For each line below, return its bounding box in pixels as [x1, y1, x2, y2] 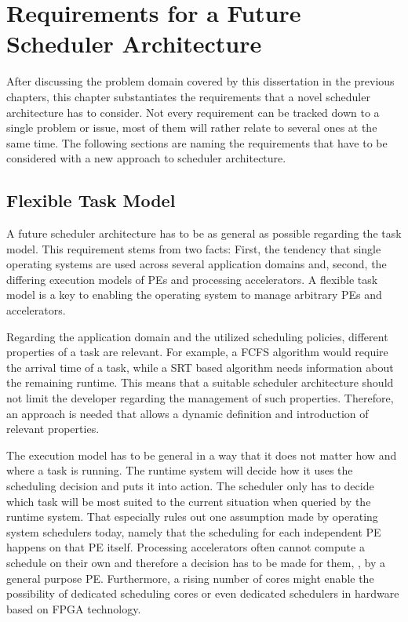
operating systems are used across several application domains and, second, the [6, 256, 387, 272]
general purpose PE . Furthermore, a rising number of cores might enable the [6, 569, 374, 586]
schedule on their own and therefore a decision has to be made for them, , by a [6, 554, 385, 570]
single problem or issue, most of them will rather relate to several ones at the [6, 119, 377, 136]
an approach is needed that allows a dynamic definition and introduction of [6, 405, 369, 421]
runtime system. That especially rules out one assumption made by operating [6, 508, 378, 525]
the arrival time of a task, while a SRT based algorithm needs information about [6, 358, 394, 375]
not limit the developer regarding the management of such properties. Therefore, [6, 390, 394, 406]
